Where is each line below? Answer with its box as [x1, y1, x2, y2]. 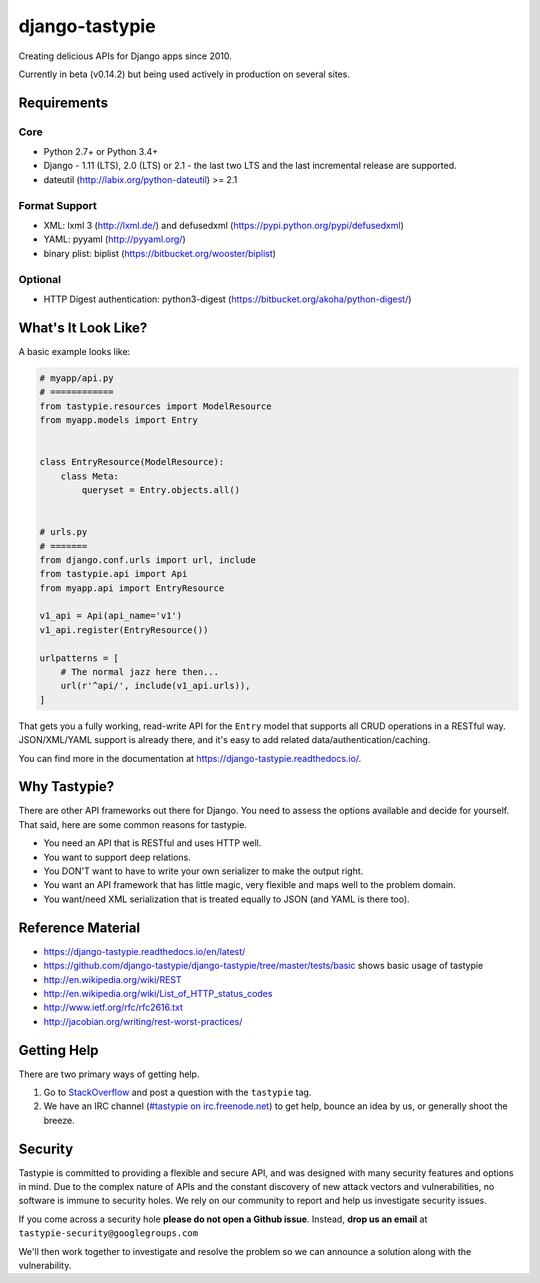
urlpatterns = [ [39, 652, 120, 664]
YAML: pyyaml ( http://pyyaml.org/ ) [43, 233, 187, 245]
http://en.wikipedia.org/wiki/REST [43, 973, 182, 985]
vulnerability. [18, 1260, 72, 1272]
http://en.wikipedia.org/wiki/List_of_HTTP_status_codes [43, 987, 273, 999]
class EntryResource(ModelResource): [39, 456, 225, 468]
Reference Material [18, 919, 140, 936]
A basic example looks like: [18, 345, 131, 357]
